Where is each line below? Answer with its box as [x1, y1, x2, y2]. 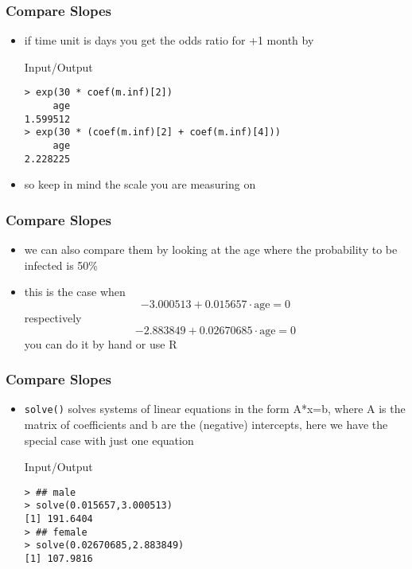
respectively [24, 309, 82, 325]
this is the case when [24, 283, 126, 300]
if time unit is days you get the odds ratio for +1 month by [24, 32, 314, 49]
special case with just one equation [24, 431, 194, 448]
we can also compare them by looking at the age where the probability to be [24, 241, 398, 258]
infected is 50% [24, 256, 99, 273]
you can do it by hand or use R [24, 335, 177, 352]
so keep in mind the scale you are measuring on [24, 176, 256, 193]
